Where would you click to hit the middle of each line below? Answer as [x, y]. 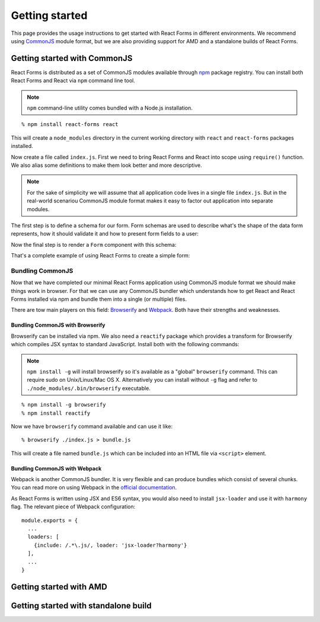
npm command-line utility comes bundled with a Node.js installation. [110, 108]
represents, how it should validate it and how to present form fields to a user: [105, 234]
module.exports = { [50, 520]
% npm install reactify [56, 413]
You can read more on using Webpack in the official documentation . [94, 488]
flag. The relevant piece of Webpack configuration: [73, 507]
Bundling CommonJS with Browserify [58, 325]
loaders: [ [43, 537]
